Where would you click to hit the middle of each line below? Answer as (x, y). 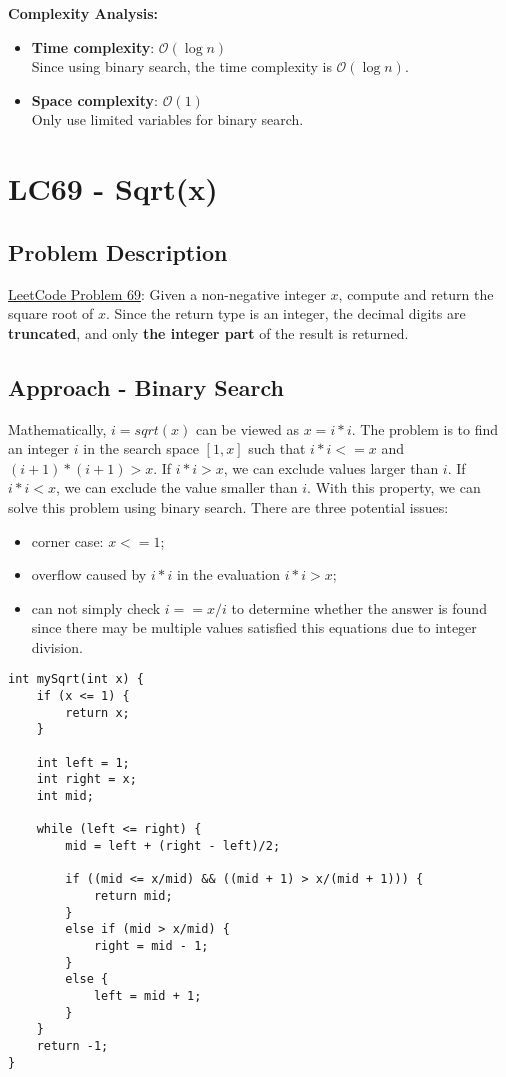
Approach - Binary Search (146, 386)
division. (57, 646)
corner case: (67, 540)
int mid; (65, 796)
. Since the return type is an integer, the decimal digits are (286, 313)
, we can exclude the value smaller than (177, 487)
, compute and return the (416, 293)
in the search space (141, 448)
